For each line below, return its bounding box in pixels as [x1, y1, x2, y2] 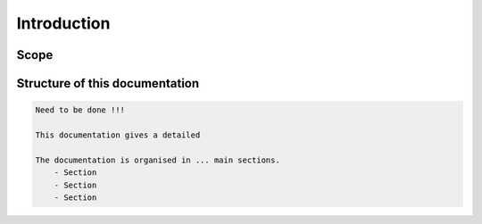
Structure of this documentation [16, 76, 200, 91]
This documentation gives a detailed [35, 129, 201, 140]
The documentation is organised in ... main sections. [35, 154, 280, 165]
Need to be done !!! [35, 105, 125, 115]
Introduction [16, 13, 111, 33]
